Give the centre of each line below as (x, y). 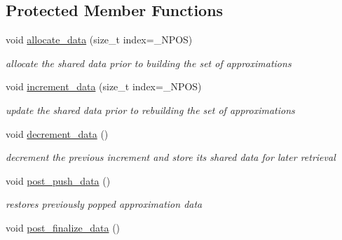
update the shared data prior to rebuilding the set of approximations (150, 110)
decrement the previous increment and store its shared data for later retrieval (171, 157)
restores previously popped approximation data (104, 204)
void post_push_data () (58, 180)
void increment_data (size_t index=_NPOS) (104, 86)
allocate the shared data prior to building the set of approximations (149, 63)
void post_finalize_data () (63, 227)
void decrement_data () (57, 133)
